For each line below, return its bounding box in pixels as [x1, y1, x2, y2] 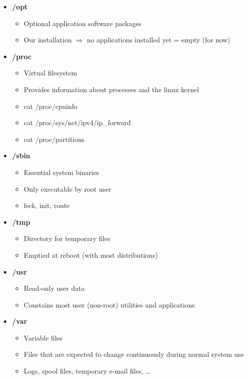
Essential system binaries [24, 167, 99, 177]
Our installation [24, 34, 72, 45]
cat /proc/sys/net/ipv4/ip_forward [24, 117, 131, 128]
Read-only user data [24, 283, 85, 293]
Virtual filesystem [24, 68, 77, 78]
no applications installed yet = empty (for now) [87, 34, 230, 45]
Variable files [24, 332, 63, 343]
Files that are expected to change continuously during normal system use [24, 349, 244, 359]
